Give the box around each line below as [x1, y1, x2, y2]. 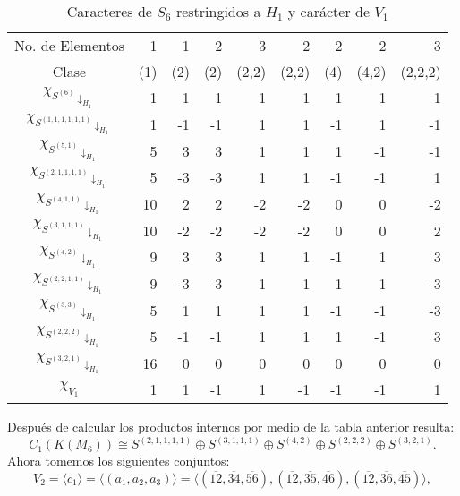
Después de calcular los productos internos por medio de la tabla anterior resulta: [7, 417, 455, 436]
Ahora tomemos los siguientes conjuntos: [7, 451, 230, 470]
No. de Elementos [14, 35, 124, 56]
